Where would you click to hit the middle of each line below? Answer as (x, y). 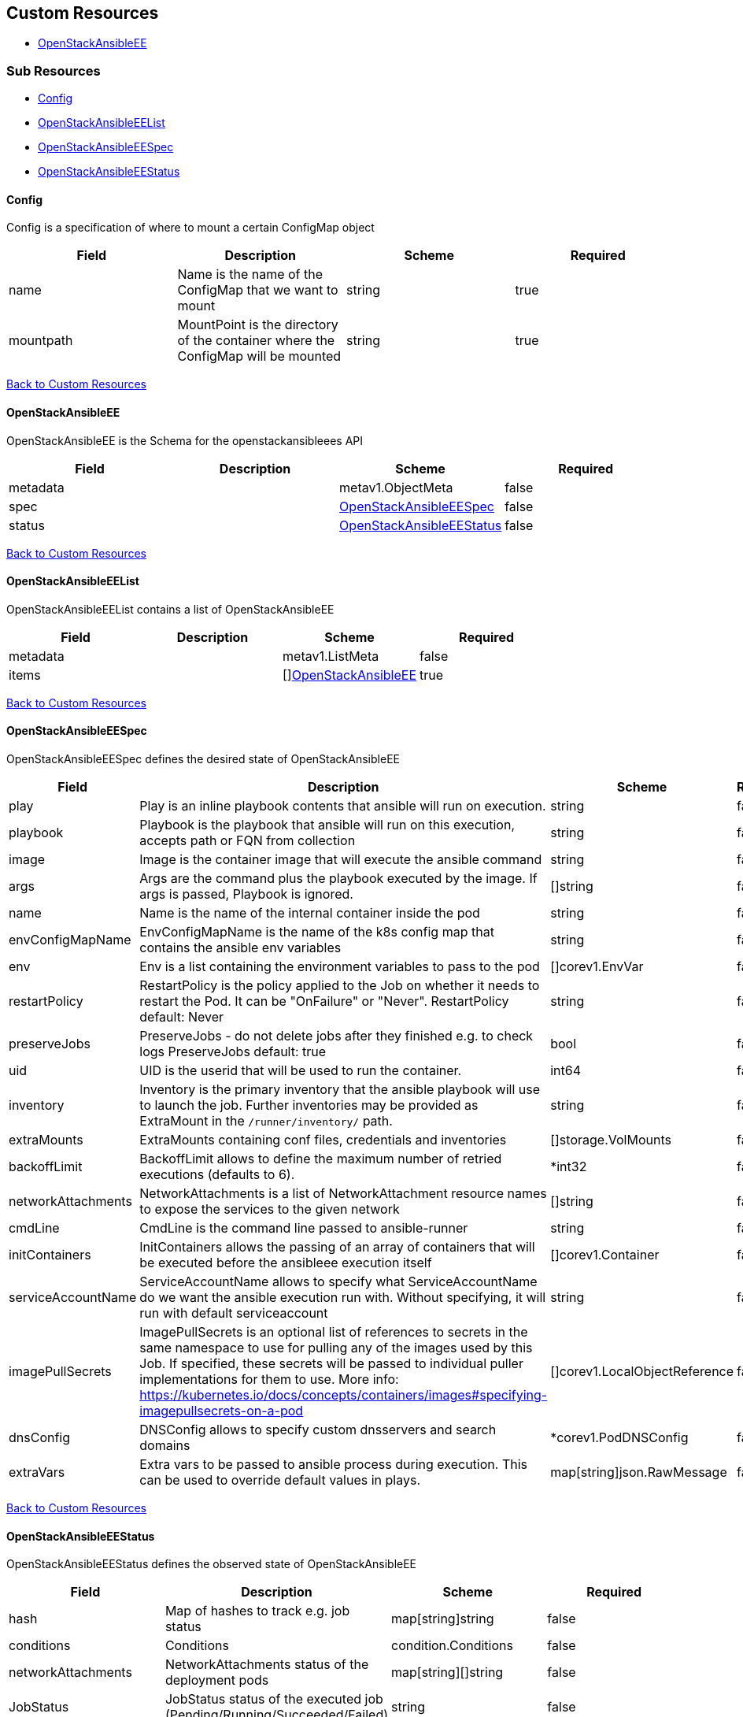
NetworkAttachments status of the (267, 1665)
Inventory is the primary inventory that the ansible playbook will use (340, 1090)
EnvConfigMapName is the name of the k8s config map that (317, 932)
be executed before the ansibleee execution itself (286, 1263)
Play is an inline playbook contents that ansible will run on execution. (343, 806)
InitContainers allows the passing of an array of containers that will (337, 1247)
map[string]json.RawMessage (639, 1472)
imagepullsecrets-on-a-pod (222, 1411)
